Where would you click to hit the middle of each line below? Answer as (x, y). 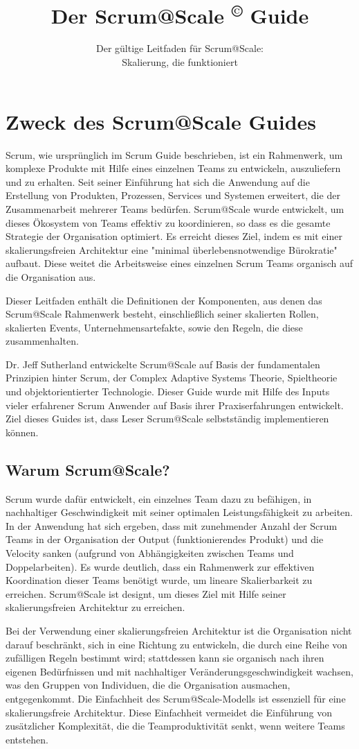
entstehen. (27, 739)
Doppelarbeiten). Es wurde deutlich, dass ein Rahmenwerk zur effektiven (160, 566)
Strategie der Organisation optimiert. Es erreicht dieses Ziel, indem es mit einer (174, 236)
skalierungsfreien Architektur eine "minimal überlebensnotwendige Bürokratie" (172, 249)
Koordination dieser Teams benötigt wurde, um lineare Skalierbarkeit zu (159, 580)
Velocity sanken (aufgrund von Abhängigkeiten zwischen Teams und (150, 553)
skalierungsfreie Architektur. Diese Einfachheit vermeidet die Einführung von (169, 712)
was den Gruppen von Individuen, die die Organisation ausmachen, (148, 685)
